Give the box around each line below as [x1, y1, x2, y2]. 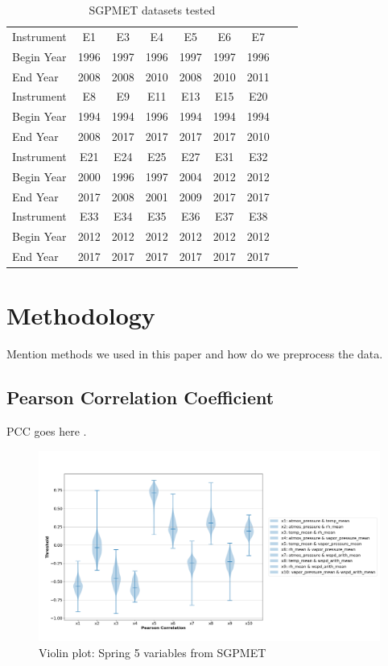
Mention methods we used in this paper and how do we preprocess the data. [6, 345, 383, 362]
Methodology [6, 299, 155, 332]
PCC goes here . [6, 423, 87, 440]
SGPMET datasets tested [89, 2, 216, 18]
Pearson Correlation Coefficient [6, 385, 274, 410]
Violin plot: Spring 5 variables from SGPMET [39, 643, 266, 660]
